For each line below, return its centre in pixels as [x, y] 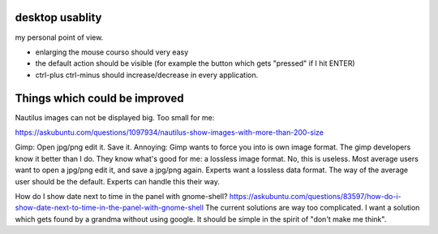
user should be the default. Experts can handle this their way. [118, 181]
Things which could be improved [99, 98]
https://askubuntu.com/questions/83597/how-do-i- [315, 196]
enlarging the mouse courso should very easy [112, 52]
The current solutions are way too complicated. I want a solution [313, 208]
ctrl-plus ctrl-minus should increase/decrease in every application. [147, 75]
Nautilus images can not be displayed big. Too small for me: [115, 117]
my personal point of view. [59, 37]
